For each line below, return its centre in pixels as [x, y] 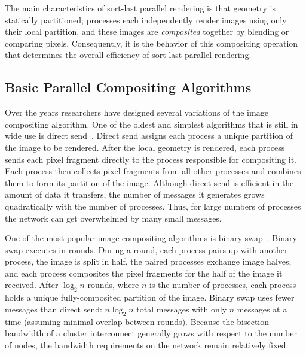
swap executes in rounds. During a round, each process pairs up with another [146, 249]
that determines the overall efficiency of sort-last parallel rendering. [128, 55]
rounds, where [113, 285]
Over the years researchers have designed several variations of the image [137, 112]
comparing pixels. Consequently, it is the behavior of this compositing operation [152, 43]
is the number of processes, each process [223, 285]
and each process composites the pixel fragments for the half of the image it [144, 273]
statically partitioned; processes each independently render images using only [146, 19]
